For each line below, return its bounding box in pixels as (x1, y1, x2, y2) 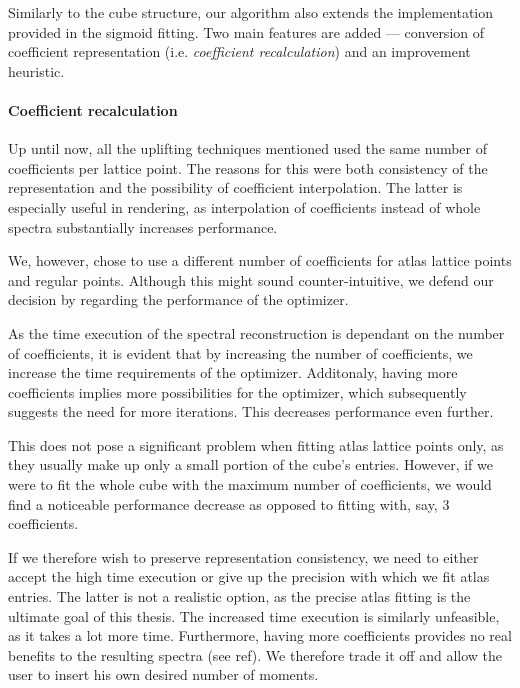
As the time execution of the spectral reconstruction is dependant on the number (8, 322, 505, 343)
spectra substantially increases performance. (8, 216, 278, 237)
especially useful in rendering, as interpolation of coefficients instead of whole (8, 196, 481, 217)
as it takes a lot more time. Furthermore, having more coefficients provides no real (8, 625, 512, 646)
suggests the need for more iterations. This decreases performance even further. (8, 401, 494, 422)
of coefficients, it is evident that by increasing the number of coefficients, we (8, 342, 473, 363)
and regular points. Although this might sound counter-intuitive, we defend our (8, 269, 494, 290)
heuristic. (8, 60, 65, 81)
